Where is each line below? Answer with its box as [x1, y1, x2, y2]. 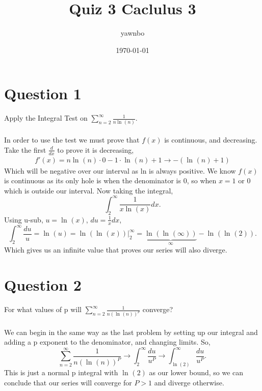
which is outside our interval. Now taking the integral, [4, 185, 173, 195]
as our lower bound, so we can [149, 367, 244, 378]
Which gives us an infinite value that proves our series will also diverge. [4, 244, 227, 255]
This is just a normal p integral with [4, 367, 118, 378]
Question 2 [4, 274, 82, 295]
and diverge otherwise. [154, 377, 224, 387]
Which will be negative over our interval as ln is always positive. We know [4, 165, 236, 176]
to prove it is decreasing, [57, 144, 134, 155]
